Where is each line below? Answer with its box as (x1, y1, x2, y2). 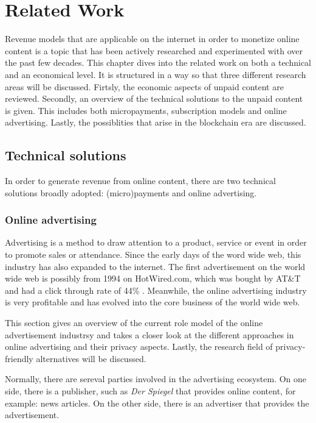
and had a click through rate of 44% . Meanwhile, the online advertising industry (5, 283, 307, 296)
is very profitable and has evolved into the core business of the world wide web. (5, 296, 300, 308)
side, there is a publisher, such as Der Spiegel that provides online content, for (5, 385, 296, 397)
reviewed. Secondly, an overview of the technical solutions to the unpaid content (5, 92, 303, 105)
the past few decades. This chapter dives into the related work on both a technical (5, 56, 311, 69)
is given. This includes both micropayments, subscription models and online (5, 104, 287, 116)
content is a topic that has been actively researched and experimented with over (5, 44, 303, 57)
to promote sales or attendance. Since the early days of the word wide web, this (5, 248, 301, 261)
